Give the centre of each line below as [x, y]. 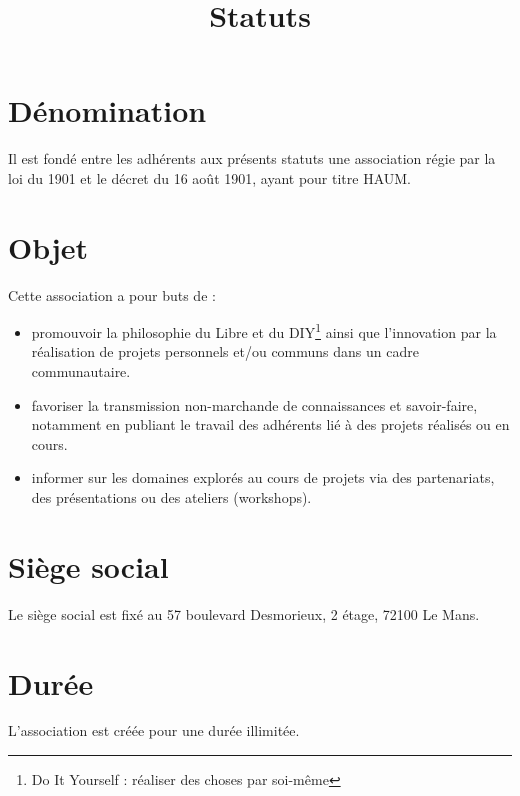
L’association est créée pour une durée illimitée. [154, 730]
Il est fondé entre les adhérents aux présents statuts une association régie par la [252, 158]
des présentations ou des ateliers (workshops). [171, 497]
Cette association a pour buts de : [112, 294]
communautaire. [81, 371]
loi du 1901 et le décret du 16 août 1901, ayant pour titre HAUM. [210, 177]
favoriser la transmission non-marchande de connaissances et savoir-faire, [254, 404]
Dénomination [107, 110]
